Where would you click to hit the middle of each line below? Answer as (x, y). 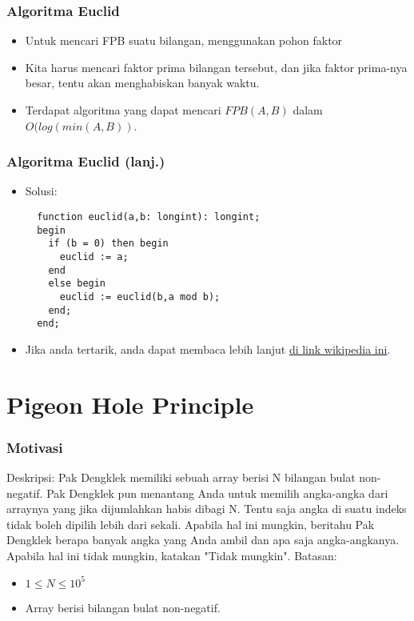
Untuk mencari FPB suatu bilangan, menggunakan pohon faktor (184, 40)
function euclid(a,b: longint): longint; (149, 217)
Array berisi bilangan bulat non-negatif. (123, 607)
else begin (77, 284)
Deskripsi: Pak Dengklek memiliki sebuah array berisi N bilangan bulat (181, 477)
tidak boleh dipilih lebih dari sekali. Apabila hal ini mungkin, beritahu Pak (191, 524)
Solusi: (41, 191)
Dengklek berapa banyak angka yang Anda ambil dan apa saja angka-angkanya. (203, 540)
